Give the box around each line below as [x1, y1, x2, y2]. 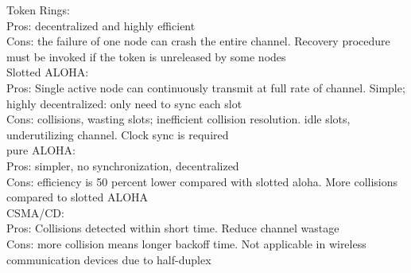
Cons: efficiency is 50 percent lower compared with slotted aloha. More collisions [6, 173, 398, 189]
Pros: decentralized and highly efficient [6, 17, 196, 33]
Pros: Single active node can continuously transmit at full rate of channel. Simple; [6, 79, 405, 96]
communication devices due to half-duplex [6, 251, 211, 267]
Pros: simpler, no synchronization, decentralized [6, 157, 239, 174]
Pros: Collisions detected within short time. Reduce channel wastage [6, 220, 339, 236]
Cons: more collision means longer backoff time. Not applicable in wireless [6, 235, 366, 252]
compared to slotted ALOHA [6, 189, 149, 205]
